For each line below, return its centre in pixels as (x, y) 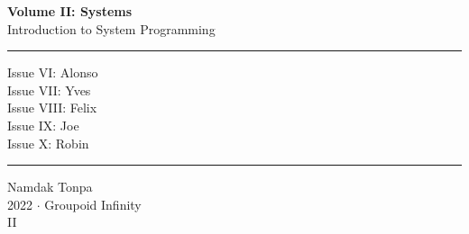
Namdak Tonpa (50, 187)
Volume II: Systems (70, 11)
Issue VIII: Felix (52, 108)
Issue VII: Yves (49, 90)
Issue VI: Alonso (53, 72)
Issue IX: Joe (43, 125)
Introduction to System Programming (111, 28)
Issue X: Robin (48, 143)
